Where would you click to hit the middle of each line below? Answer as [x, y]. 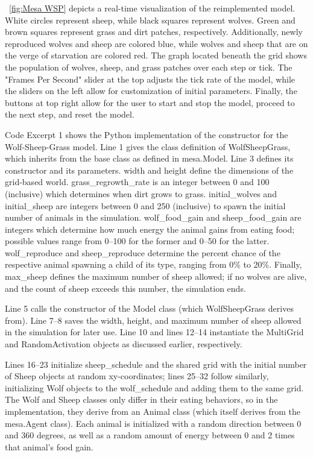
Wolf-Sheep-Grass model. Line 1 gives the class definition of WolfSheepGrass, [148, 146]
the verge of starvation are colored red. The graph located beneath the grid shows [156, 55]
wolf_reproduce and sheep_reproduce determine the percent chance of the [143, 252]
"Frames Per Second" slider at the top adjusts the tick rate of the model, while [150, 79]
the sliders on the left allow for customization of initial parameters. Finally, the [151, 91]
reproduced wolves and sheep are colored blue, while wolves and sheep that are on [156, 43]
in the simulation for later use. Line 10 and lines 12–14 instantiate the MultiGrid [154, 332]
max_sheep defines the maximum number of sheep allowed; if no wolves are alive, [156, 276]
